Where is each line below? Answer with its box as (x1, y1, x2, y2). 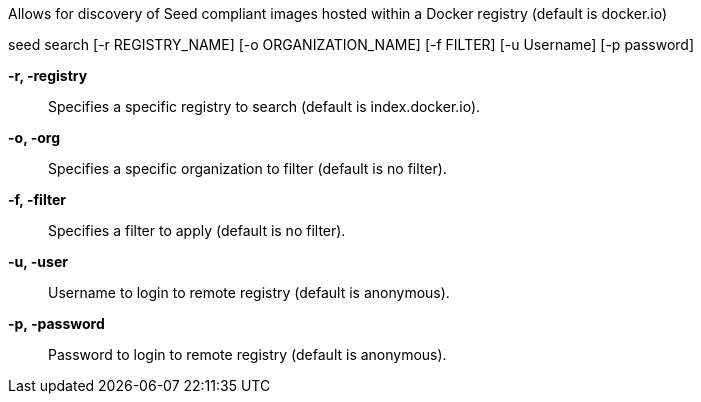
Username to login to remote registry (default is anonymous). (48, 284, 450, 301)
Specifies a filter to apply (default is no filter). (48, 222, 346, 239)
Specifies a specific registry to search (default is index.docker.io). (48, 98, 481, 115)
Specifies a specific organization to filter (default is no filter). (48, 160, 447, 177)
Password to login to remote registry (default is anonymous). (48, 346, 447, 363)
